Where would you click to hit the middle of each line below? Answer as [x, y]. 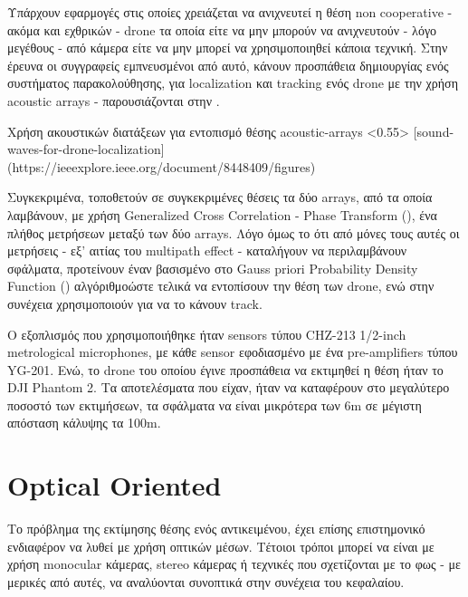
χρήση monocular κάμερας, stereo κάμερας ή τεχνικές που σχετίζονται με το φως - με [234, 564]
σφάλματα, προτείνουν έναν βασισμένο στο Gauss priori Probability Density [213, 268]
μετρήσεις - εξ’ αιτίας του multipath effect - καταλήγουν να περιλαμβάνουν [207, 250]
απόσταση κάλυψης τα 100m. [84, 423]
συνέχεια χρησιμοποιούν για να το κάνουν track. [135, 303]
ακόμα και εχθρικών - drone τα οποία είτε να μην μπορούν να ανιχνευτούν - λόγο [222, 29]
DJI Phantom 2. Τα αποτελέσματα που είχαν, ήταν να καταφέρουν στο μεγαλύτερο [229, 387]
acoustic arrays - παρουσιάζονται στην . [114, 100]
